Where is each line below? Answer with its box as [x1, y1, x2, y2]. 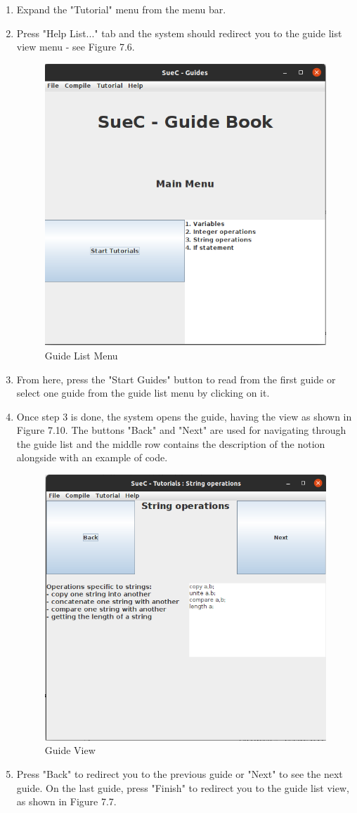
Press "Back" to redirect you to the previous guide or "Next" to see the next [16, 767, 343, 781]
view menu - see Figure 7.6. [16, 39, 135, 54]
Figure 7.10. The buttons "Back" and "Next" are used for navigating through [16, 423, 346, 437]
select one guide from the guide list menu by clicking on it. [16, 385, 270, 400]
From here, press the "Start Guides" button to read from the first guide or [16, 371, 336, 386]
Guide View [44, 743, 96, 758]
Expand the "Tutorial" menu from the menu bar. [16, 2, 226, 16]
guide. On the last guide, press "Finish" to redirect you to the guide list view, [16, 780, 349, 795]
